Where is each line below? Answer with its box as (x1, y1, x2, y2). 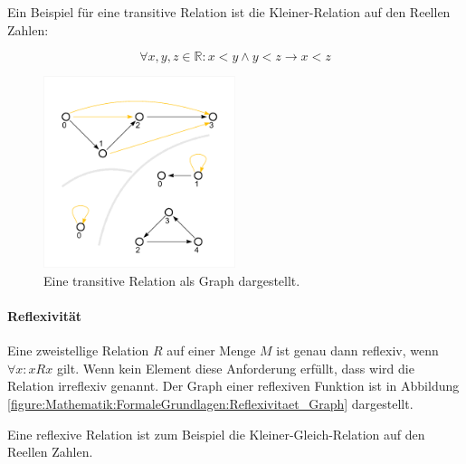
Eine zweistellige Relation (7, 341, 149, 360)
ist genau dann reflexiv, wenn (276, 341, 439, 360)
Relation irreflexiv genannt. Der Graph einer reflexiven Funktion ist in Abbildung (7, 376, 460, 395)
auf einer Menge (166, 341, 256, 360)
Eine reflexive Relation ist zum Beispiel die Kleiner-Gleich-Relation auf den (7, 424, 425, 443)
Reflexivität (7, 306, 82, 325)
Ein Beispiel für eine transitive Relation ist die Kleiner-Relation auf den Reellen (7, 3, 451, 21)
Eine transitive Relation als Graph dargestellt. (43, 270, 300, 289)
